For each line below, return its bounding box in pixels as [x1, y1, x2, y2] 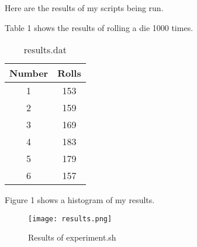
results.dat [23, 43, 67, 57]
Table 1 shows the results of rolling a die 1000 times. [5, 21, 193, 33]
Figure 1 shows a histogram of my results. [5, 194, 155, 206]
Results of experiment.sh [28, 231, 116, 243]
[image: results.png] [28, 214, 112, 223]
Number [9, 66, 49, 80]
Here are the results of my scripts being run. [5, 2, 164, 13]
